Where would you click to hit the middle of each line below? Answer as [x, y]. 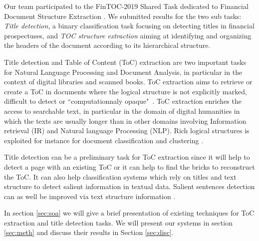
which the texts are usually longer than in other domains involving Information [125, 120]
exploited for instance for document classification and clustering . [104, 140]
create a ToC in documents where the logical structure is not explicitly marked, [126, 91]
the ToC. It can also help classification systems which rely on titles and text [120, 176]
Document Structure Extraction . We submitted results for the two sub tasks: [123, 16]
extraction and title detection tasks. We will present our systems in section [118, 222]
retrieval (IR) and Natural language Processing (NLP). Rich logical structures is [127, 130]
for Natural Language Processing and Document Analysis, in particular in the [123, 72]
